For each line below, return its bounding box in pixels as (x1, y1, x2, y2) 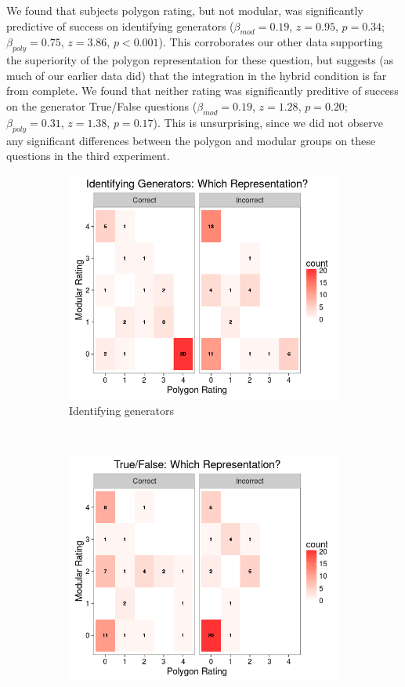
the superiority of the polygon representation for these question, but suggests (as (6, 52, 394, 68)
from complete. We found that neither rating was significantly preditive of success (6, 82, 399, 99)
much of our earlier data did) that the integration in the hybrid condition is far (6, 67, 387, 83)
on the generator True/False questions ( (6, 97, 197, 114)
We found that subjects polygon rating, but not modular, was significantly (6, 2, 363, 18)
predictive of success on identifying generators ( (6, 17, 234, 34)
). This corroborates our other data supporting (158, 34, 383, 50)
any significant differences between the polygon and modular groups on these (6, 132, 375, 148)
